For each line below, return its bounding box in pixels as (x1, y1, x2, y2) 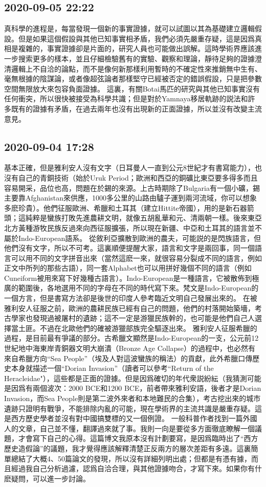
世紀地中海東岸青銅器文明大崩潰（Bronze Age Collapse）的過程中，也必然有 (4, 343, 256, 353)
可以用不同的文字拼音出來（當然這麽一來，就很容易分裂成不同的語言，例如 (11, 252, 262, 263)
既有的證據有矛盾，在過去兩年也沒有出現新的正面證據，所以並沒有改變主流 (11, 103, 262, 114)
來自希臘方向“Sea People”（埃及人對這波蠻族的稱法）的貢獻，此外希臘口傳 (4, 352, 253, 363)
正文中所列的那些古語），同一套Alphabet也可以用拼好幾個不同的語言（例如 (4, 262, 252, 273)
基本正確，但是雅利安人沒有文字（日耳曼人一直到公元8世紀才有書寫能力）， (4, 162, 255, 173)
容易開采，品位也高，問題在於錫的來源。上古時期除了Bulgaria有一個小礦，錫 (4, 182, 260, 193)
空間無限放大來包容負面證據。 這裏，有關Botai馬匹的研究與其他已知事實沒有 (4, 83, 260, 94)
